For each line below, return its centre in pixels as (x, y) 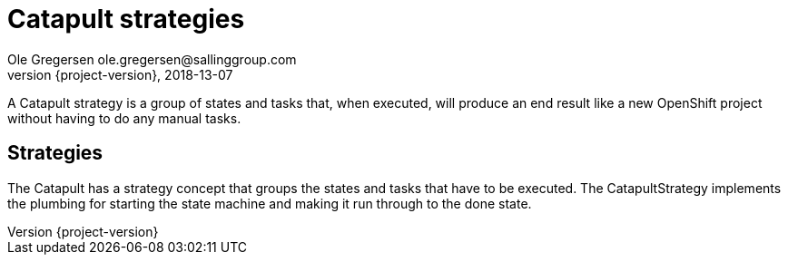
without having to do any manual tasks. (124, 118)
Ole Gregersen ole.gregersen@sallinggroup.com (152, 59)
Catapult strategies (126, 19)
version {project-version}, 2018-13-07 (120, 74)
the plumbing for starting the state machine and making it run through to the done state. (270, 203)
